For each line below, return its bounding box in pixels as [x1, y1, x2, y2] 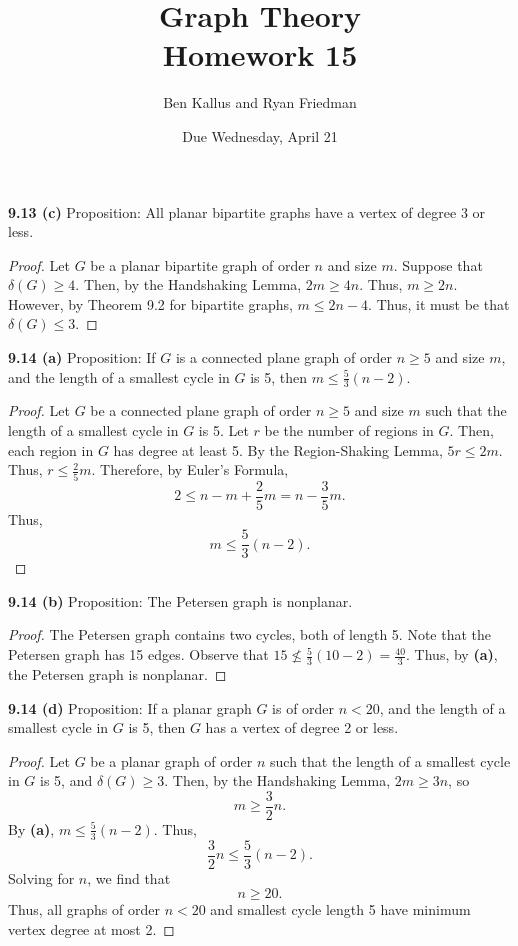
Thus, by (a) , [414, 644, 498, 665]
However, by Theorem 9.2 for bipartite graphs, [8, 293, 293, 314]
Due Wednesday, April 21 [182, 125, 338, 146]
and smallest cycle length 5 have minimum [210, 899, 471, 920]
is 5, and [40, 770, 93, 791]
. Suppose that [393, 254, 483, 275]
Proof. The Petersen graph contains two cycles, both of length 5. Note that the [8, 624, 492, 645]
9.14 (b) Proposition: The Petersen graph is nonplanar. [8, 590, 353, 611]
